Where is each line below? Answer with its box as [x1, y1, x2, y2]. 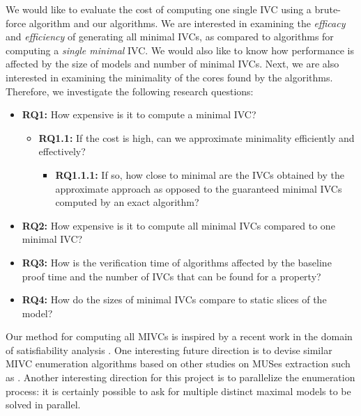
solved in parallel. [6, 397, 81, 412]
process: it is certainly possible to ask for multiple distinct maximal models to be [6, 383, 351, 398]
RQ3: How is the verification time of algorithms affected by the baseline [22, 255, 332, 269]
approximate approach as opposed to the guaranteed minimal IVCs [55, 181, 342, 195]
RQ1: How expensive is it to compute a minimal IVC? [22, 107, 256, 122]
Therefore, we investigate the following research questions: [6, 83, 254, 98]
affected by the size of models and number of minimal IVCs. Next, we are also [6, 56, 339, 71]
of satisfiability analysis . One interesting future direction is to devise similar [6, 342, 332, 357]
